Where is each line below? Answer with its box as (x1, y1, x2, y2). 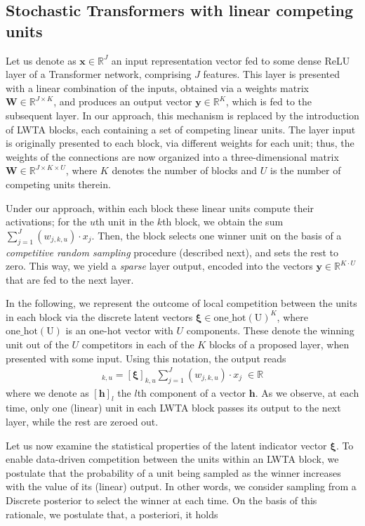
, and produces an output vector (53, 94, 192, 109)
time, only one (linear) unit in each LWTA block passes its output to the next (6, 400, 341, 415)
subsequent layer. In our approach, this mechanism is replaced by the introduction (6, 107, 359, 122)
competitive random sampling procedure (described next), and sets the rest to (6, 244, 339, 259)
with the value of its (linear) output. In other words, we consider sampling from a (6, 479, 357, 494)
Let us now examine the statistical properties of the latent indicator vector (6, 438, 327, 452)
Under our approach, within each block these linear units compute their (6, 200, 314, 215)
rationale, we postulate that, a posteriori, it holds (6, 506, 218, 521)
